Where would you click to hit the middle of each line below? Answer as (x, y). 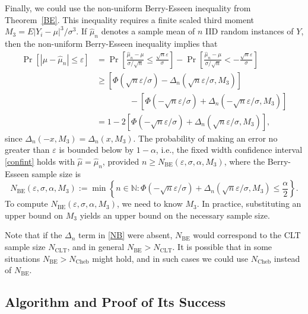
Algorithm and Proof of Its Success (115, 302)
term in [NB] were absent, (126, 235)
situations (23, 258)
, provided (121, 161)
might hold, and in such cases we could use (170, 258)
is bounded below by (96, 150)
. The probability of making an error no (205, 138)
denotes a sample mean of (148, 31)
